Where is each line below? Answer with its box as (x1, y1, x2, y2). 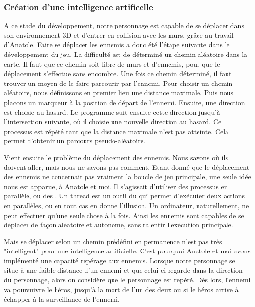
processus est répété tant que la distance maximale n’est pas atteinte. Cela (4, 126, 229, 136)
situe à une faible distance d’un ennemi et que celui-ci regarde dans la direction (4, 265, 243, 275)
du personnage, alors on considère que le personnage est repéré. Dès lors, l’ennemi (4, 275, 251, 285)
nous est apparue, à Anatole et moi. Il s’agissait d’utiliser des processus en (4, 181, 228, 191)
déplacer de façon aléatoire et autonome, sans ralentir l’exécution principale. (4, 220, 233, 230)
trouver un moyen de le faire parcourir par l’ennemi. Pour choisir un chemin (4, 78, 233, 88)
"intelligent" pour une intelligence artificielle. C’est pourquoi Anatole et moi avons (4, 246, 251, 256)
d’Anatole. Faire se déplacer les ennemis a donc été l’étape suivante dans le (4, 39, 230, 50)
